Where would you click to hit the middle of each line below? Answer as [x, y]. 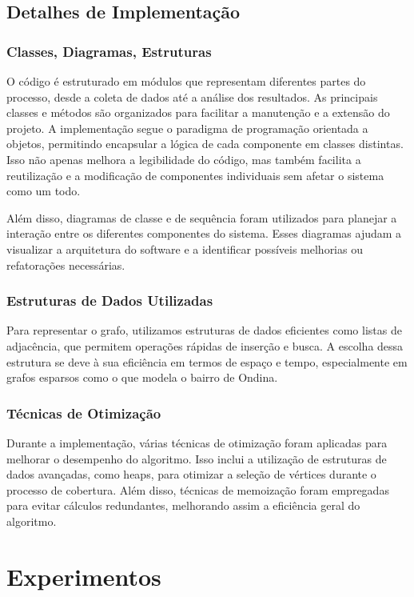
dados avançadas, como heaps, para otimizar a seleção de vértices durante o [191, 474]
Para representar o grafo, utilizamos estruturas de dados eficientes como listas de [204, 330]
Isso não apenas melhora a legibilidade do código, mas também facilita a [184, 159]
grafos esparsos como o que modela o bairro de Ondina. [142, 377]
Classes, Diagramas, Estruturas [109, 51]
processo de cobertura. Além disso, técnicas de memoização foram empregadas [198, 489]
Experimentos [84, 576]
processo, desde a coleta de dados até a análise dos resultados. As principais [192, 96]
